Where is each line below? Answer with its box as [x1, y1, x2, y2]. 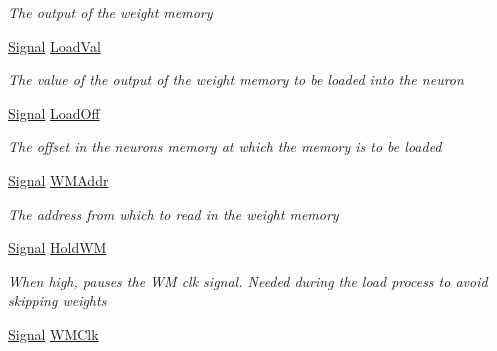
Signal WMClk [8, 323, 99, 344]
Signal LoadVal [8, 35, 101, 56]
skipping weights [8, 290, 107, 311]
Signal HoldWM [8, 237, 107, 258]
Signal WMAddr [8, 169, 109, 190]
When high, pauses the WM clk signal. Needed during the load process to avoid [8, 270, 488, 291]
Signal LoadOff [8, 102, 100, 123]
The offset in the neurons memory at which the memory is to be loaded [8, 136, 442, 157]
